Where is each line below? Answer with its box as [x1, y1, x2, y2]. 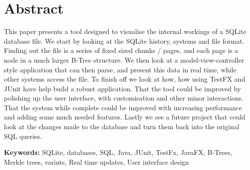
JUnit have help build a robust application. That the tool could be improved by [4, 83, 241, 93]
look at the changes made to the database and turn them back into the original [4, 121, 239, 132]
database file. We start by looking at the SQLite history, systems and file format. [4, 35, 245, 46]
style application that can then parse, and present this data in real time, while [4, 64, 236, 74]
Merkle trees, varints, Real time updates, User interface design [4, 156, 189, 167]
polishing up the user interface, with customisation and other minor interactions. [4, 93, 244, 103]
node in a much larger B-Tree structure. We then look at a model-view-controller [4, 54, 244, 65]
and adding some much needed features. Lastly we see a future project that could [4, 112, 246, 122]
